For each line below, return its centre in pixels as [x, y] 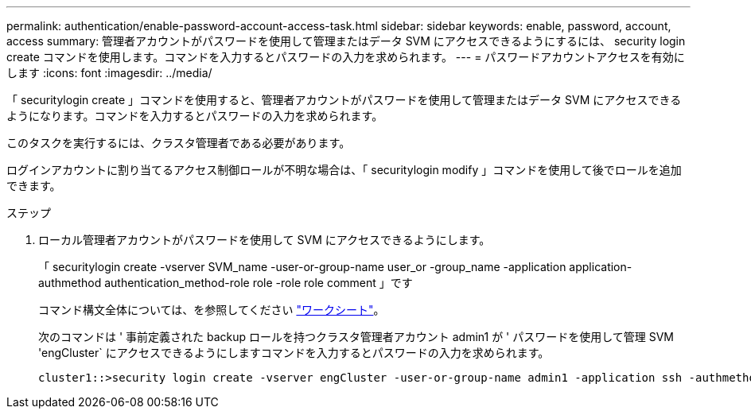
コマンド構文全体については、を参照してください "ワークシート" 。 [212, 310]
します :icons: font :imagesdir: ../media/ [109, 73]
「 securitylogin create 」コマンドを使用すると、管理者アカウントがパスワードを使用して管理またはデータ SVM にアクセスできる [344, 100]
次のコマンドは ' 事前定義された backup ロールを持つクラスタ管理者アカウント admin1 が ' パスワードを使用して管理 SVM [356, 337]
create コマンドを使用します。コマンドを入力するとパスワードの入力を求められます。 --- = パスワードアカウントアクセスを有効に [346, 57]
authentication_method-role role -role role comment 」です [259, 283]
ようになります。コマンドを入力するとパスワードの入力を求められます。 [195, 116]
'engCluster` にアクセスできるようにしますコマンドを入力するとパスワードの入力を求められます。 [294, 353]
